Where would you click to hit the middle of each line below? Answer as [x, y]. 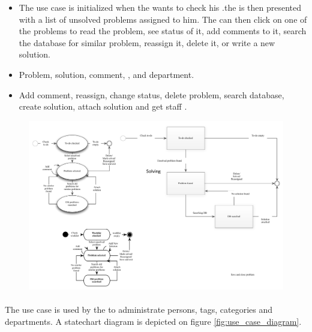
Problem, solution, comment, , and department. [106, 74]
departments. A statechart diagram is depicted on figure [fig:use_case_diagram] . [153, 321]
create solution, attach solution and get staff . [103, 106]
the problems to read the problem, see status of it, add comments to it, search [163, 31]
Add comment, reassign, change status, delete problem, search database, [151, 94]
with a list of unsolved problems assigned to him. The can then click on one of [163, 19]
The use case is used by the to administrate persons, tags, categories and [139, 310]
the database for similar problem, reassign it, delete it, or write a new [147, 42]
